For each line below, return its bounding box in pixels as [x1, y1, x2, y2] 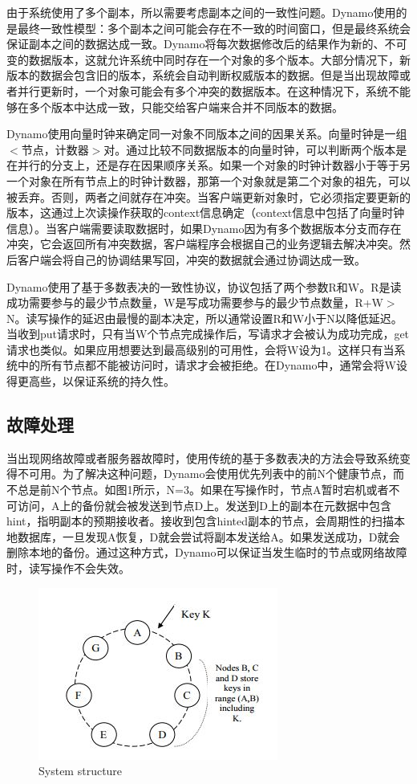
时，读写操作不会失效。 [6, 560, 130, 577]
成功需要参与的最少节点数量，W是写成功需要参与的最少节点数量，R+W [6, 294, 383, 311]
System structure [38, 762, 123, 779]
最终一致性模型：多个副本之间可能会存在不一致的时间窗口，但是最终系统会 [17, 19, 411, 36]
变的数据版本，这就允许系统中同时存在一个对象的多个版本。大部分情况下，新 [6, 51, 411, 67]
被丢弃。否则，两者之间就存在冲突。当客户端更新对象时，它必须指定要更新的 [6, 188, 411, 205]
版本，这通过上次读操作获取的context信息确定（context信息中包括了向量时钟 [6, 204, 405, 221]
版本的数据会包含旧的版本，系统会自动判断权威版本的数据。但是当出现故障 [6, 67, 399, 84]
